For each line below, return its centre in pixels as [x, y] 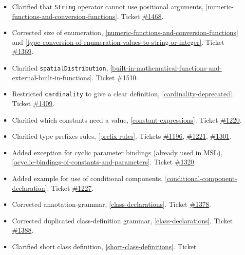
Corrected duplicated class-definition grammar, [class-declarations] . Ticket [122, 220]
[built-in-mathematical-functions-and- [166, 68]
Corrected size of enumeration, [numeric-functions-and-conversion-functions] [125, 32]
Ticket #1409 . [33, 103]
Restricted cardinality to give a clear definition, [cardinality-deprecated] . [123, 94]
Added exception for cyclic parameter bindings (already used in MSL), [117, 152]
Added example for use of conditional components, [87, 178]
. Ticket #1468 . [140, 16]
